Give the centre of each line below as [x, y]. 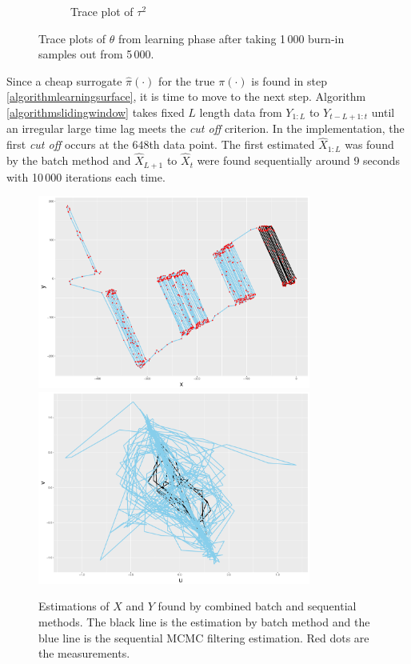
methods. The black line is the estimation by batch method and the [204, 621]
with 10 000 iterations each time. [86, 176]
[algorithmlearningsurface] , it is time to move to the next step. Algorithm [186, 96]
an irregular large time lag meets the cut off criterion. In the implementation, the [205, 128]
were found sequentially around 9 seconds [299, 160]
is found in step [289, 80]
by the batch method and [69, 160]
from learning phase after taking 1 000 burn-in [231, 38]
